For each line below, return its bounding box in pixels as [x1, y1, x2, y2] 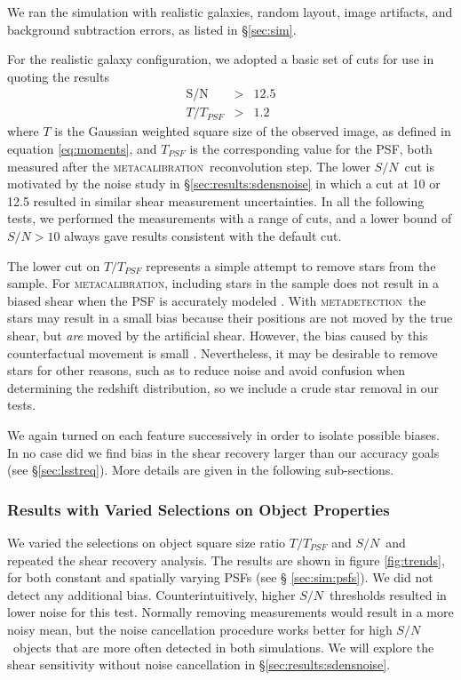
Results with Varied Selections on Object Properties [7, 498, 390, 520]
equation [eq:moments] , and [7, 140, 157, 158]
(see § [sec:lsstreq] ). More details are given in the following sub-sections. [7, 460, 394, 479]
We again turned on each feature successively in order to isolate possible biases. [7, 425, 440, 444]
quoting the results [7, 67, 109, 85]
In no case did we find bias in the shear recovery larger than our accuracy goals [7, 443, 440, 461]
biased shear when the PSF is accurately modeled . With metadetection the [7, 291, 426, 309]
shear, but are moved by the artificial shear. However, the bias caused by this [7, 325, 428, 344]
